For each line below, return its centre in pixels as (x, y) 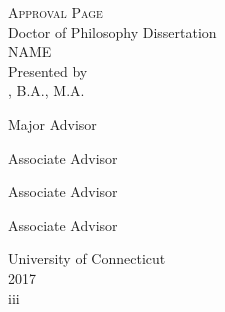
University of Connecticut (87, 258)
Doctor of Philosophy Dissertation (112, 31)
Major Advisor (52, 123)
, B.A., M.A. (46, 90)
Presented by (48, 70)
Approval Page (55, 12)
